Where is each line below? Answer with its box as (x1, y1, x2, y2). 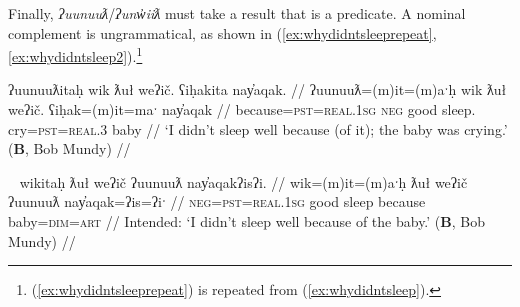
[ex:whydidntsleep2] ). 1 (8, 43, 143, 66)
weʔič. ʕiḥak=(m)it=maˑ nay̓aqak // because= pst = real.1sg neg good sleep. (8, 99, 476, 120)
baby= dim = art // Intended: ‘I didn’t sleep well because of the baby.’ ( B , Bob (8, 211, 486, 231)
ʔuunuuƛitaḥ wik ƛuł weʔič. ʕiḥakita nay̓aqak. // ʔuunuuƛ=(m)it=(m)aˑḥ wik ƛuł (8, 79, 507, 100)
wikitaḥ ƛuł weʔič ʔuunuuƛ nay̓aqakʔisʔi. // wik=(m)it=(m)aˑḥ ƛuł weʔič (19, 171, 468, 192)
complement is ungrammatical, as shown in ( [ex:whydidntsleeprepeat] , (8, 22, 437, 43)
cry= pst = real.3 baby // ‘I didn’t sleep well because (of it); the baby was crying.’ (8, 118, 508, 139)
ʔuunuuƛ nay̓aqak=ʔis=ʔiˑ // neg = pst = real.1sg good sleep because (8, 191, 426, 212)
